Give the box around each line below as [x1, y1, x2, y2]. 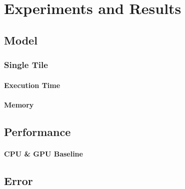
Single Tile [4, 58, 48, 71]
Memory [4, 99, 34, 109]
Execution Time [4, 79, 60, 90]
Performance [4, 123, 71, 139]
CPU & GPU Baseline [4, 148, 83, 158]
